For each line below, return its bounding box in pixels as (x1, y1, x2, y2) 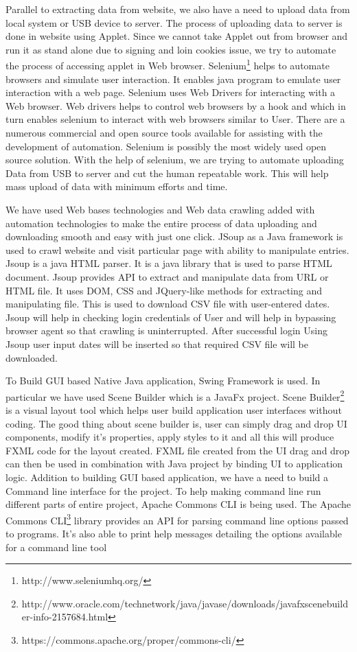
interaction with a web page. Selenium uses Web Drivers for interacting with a (5, 85, 336, 100)
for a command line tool (5, 539, 107, 554)
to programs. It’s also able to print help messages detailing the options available (5, 526, 342, 540)
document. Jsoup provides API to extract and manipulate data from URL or (5, 269, 329, 283)
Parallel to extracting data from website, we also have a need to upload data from (5, 2, 350, 16)
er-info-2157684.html (21, 609, 108, 624)
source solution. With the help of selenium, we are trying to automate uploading (5, 152, 344, 167)
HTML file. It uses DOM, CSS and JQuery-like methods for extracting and (5, 283, 323, 297)
